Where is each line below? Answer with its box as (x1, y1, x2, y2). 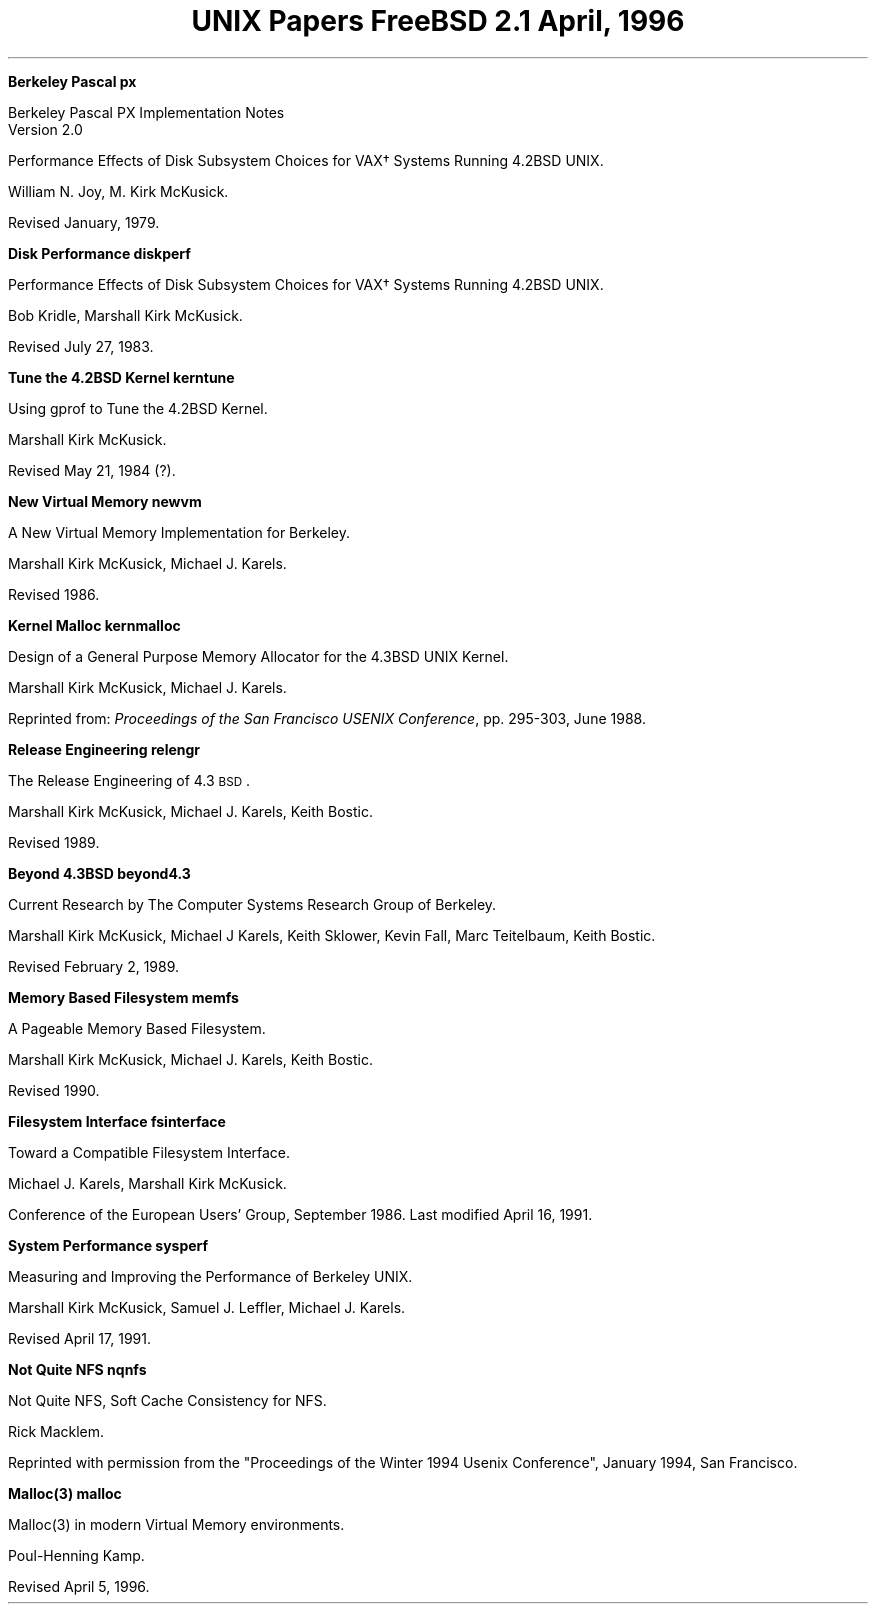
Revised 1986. (8, 585, 100, 603)
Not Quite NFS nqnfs (8, 1360, 147, 1378)
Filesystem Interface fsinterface (8, 1112, 226, 1130)
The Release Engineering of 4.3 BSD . (8, 771, 251, 789)
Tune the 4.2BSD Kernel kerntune (8, 368, 235, 386)
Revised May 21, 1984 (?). (8, 461, 176, 479)
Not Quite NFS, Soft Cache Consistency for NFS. (8, 1391, 327, 1409)
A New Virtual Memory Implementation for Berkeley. (8, 523, 351, 541)
